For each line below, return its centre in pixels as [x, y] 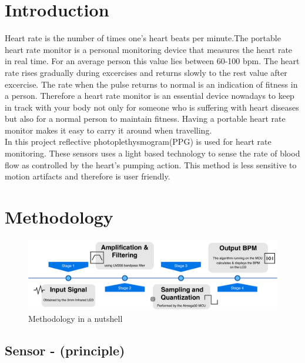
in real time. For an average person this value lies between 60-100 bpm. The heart [152, 61]
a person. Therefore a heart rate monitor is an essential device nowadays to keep [150, 96]
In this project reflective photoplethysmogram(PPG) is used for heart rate [138, 141]
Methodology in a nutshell [76, 318]
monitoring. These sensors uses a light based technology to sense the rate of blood [152, 153]
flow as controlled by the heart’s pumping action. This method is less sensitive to [151, 164]
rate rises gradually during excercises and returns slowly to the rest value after [146, 72]
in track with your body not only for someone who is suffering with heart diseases [152, 107]
